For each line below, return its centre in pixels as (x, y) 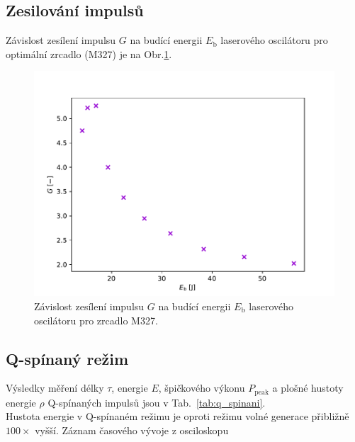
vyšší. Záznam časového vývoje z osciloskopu (132, 430)
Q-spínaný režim (67, 358)
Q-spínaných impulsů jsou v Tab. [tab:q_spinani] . (157, 402)
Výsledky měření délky (55, 388)
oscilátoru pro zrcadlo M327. (96, 320)
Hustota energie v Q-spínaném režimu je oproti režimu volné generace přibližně (177, 416)
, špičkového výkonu (202, 388)
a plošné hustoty (308, 388)
